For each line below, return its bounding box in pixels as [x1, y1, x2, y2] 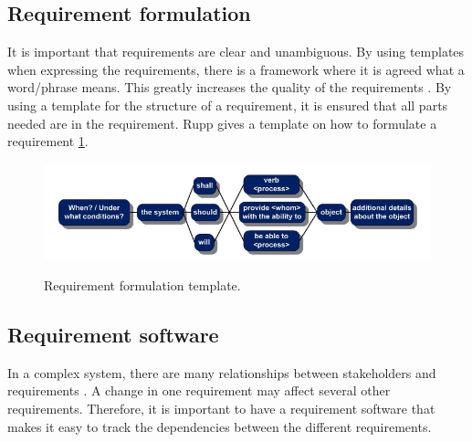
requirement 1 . [7, 132, 89, 151]
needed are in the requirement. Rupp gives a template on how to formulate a [7, 113, 437, 132]
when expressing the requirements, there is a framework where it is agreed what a [7, 59, 465, 79]
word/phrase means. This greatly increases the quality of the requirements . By [7, 78, 452, 97]
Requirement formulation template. [44, 276, 241, 295]
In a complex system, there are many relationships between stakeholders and [7, 363, 436, 382]
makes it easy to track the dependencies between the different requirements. [7, 416, 432, 436]
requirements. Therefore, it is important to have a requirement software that [7, 399, 435, 418]
